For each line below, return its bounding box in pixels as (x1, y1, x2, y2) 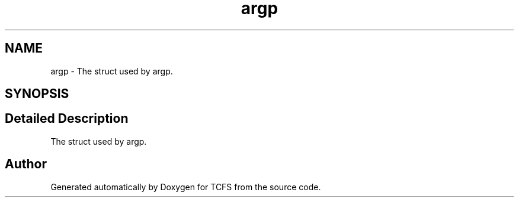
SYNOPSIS (5, 86, 69, 102)
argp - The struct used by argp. (50, 66, 173, 76)
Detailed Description (5, 111, 129, 126)
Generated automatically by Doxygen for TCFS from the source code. (50, 181, 321, 192)
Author (5, 157, 47, 172)
